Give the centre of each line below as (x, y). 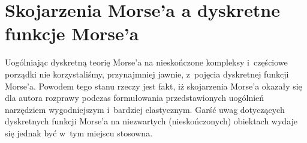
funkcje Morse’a (72, 33)
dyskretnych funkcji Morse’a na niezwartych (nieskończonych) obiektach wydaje (151, 121)
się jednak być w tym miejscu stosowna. (79, 132)
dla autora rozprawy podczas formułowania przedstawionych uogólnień (135, 98)
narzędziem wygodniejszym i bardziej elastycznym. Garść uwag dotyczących (145, 109)
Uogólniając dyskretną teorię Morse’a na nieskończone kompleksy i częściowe (146, 62)
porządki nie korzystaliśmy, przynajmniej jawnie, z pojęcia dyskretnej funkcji (147, 74)
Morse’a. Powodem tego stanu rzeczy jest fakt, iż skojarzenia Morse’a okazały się (153, 86)
